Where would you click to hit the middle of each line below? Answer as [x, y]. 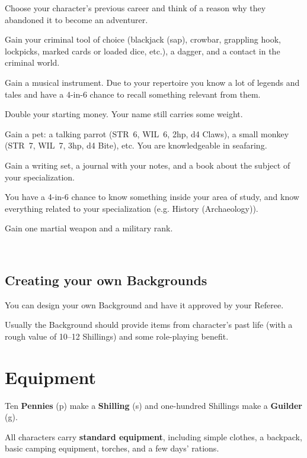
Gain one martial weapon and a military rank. [89, 228]
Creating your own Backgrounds [106, 280]
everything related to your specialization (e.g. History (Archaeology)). [132, 208]
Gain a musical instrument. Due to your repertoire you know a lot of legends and [152, 82]
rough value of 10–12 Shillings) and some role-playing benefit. [117, 336]
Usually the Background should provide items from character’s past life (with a [149, 325]
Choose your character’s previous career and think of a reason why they [135, 8]
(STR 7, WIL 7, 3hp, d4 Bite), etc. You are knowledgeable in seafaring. [136, 145]
